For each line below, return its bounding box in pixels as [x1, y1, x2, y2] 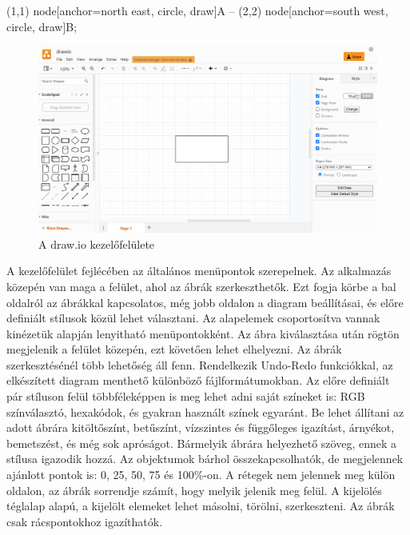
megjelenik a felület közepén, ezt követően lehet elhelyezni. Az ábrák [6, 341, 342, 357]
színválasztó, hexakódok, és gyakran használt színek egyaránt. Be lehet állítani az [6, 403, 404, 420]
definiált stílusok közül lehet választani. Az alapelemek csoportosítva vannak [6, 309, 380, 326]
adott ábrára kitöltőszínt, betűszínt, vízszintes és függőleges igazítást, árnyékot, [6, 419, 395, 436]
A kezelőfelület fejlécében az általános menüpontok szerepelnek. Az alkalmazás [6, 262, 392, 279]
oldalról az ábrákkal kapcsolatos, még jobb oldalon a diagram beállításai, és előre [6, 293, 404, 310]
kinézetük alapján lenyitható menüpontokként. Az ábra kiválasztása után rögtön [6, 325, 400, 341]
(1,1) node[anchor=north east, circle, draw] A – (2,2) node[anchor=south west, [6, 2, 388, 18]
